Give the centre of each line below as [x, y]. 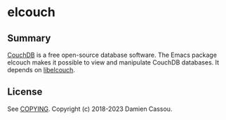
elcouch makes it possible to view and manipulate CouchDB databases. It [113, 62]
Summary [29, 38]
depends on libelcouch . [41, 70]
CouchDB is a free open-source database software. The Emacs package [112, 55]
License [25, 92]
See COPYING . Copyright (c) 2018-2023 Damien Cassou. [90, 109]
